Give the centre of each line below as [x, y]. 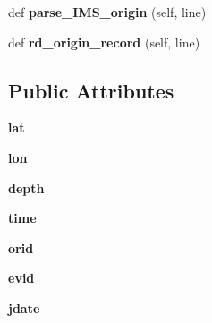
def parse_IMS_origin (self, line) [107, 12]
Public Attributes [91, 90]
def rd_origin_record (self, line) [104, 42]
